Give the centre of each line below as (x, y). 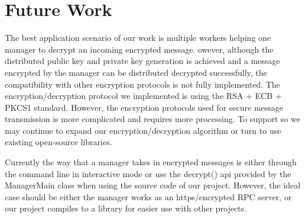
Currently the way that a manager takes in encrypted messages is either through (151, 162)
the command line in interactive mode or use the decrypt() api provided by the (148, 173)
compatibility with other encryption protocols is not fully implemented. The (142, 84)
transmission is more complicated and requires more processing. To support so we (152, 119)
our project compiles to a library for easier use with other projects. (126, 208)
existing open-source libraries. (59, 142)
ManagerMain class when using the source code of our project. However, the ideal (153, 185)
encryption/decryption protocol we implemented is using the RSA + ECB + (143, 96)
